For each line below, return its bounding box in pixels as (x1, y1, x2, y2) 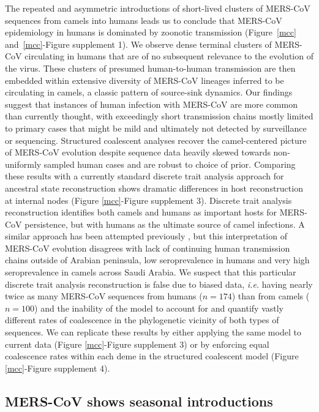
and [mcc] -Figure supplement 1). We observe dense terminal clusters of (5, 37, 272, 50)
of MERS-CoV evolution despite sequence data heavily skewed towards (5, 146, 271, 159)
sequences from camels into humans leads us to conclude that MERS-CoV (5, 13, 282, 26)
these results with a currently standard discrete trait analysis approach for (5, 170, 284, 182)
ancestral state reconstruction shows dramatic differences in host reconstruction (5, 181, 303, 194)
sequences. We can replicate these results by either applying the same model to (5, 326, 301, 339)
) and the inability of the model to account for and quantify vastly (34, 301, 283, 314)
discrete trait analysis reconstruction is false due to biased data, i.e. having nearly (5, 277, 313, 290)
